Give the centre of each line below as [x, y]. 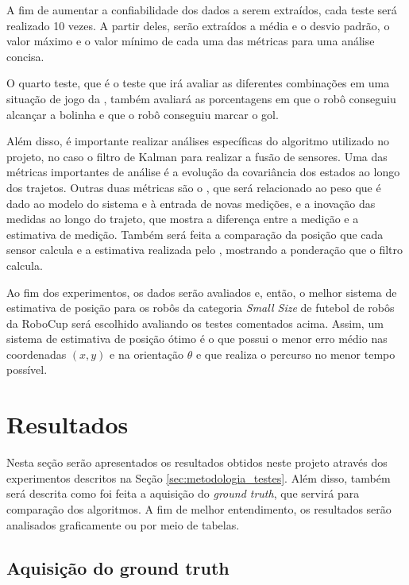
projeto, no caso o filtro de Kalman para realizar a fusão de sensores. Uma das [197, 156]
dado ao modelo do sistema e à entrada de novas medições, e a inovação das [191, 203]
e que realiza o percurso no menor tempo [295, 354]
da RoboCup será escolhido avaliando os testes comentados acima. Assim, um [195, 323]
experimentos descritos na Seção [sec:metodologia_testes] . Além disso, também [199, 477]
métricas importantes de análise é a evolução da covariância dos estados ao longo [203, 172]
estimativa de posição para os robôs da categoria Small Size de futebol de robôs [201, 308]
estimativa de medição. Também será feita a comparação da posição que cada [195, 234]
